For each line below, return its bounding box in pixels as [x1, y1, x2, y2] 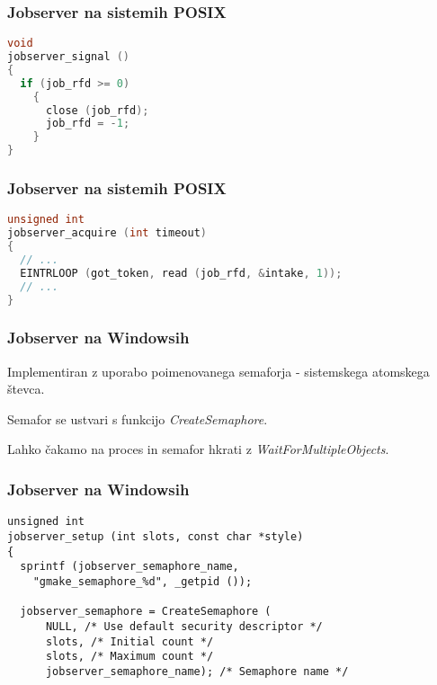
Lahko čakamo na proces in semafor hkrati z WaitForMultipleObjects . [7, 440, 389, 458]
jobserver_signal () [7, 50, 130, 64]
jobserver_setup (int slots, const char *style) [7, 529, 304, 543]
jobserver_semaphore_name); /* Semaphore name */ [45, 664, 349, 678]
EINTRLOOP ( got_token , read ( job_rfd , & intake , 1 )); [20, 266, 343, 280]
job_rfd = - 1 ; [45, 117, 130, 130]
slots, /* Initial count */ [45, 635, 214, 648]
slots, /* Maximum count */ [45, 650, 214, 663]
